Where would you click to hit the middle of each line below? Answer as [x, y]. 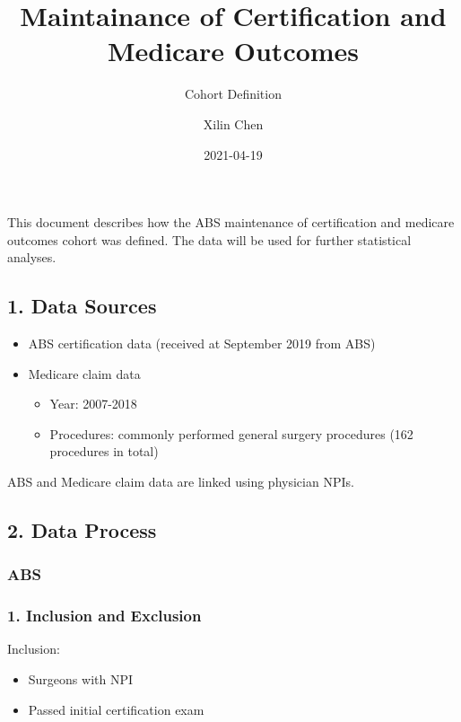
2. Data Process [82, 530]
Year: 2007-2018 [93, 404]
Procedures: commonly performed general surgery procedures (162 [231, 433]
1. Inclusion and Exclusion [104, 616]
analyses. [32, 257]
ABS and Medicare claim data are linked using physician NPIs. [181, 482]
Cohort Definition [233, 94]
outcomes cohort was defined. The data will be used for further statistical [209, 239]
